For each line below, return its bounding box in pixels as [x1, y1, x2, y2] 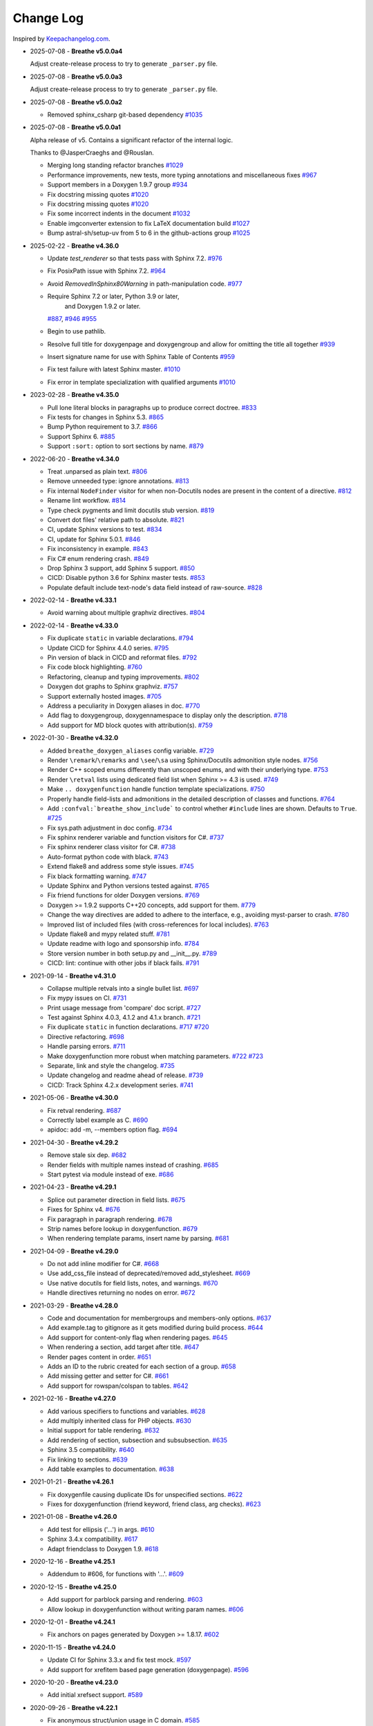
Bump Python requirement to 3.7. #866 [47, 423, 158, 431]
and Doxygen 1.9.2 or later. [64, 302, 141, 310]
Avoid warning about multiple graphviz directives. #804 [47, 608, 205, 617]
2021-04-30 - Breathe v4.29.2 [30, 1138, 119, 1146]
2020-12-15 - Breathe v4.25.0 [30, 1582, 117, 1591]
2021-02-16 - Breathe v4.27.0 [30, 1395, 117, 1403]
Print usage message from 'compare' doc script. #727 [47, 1003, 202, 1011]
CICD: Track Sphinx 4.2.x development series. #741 [47, 1080, 193, 1089]
